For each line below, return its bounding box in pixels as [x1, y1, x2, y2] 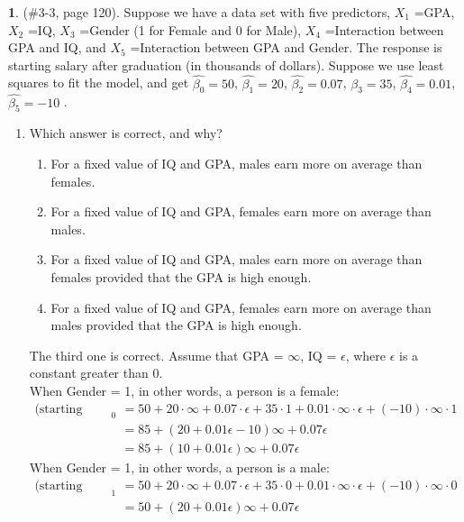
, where [345, 345, 387, 364]
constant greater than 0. [29, 363, 163, 382]
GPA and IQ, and [8, 38, 106, 57]
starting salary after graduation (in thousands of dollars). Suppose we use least [8, 55, 444, 74]
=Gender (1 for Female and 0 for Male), [79, 20, 302, 39]
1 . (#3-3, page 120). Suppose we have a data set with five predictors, [8, 3, 391, 21]
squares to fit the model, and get [8, 73, 189, 92]
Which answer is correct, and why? [29, 124, 223, 142]
